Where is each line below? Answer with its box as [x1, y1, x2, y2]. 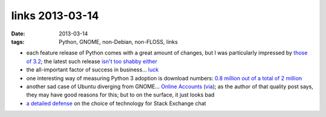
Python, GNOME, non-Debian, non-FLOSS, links [59, 38, 178, 45]
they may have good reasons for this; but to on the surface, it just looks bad [26, 91, 215, 98]
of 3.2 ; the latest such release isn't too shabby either [26, 58, 158, 65]
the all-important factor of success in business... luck [26, 66, 159, 73]
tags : [11, 38, 25, 45]
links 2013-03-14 [11, 9, 99, 22]
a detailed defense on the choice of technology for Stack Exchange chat [26, 100, 206, 107]
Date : [11, 30, 25, 37]
